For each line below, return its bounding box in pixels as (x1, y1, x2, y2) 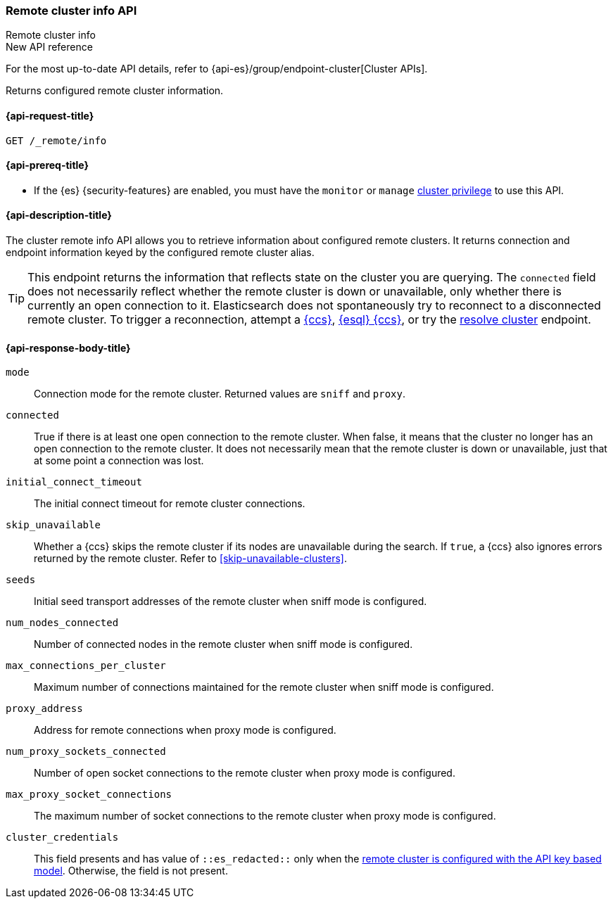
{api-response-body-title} (6, 341, 131, 354)
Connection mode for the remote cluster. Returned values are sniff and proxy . (34, 388, 406, 400)
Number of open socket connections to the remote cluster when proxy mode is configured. (34, 767, 455, 779)
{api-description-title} (6, 209, 112, 222)
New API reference (6, 41, 93, 53)
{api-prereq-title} (6, 159, 89, 172)
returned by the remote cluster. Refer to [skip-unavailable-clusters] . (34, 552, 348, 565)
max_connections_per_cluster (6, 660, 166, 672)
